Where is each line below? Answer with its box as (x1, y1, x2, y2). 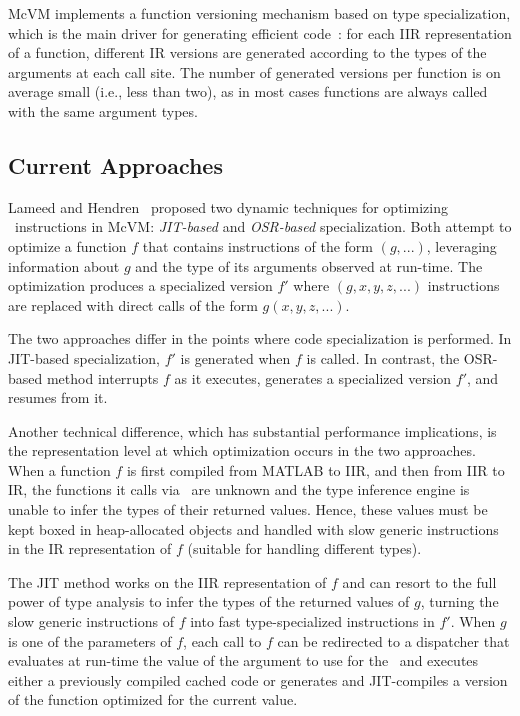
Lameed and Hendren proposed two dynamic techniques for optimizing (8, 196, 448, 217)
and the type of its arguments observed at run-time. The (135, 255, 483, 276)
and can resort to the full (342, 571, 497, 592)
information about (8, 255, 120, 276)
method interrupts (46, 367, 159, 388)
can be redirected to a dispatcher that (277, 630, 510, 651)
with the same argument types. (8, 100, 198, 121)
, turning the (420, 591, 499, 612)
